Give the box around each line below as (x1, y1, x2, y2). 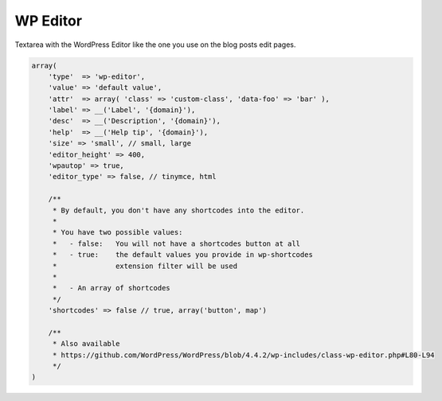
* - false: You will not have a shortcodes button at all (52, 239, 301, 248)
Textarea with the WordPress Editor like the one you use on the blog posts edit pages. (14, 40, 296, 49)
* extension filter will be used (52, 261, 238, 271)
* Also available (52, 339, 120, 348)
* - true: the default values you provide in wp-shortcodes (52, 251, 314, 259)
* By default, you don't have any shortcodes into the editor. (52, 205, 305, 215)
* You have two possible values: (52, 228, 183, 237)
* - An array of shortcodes (52, 283, 170, 293)
